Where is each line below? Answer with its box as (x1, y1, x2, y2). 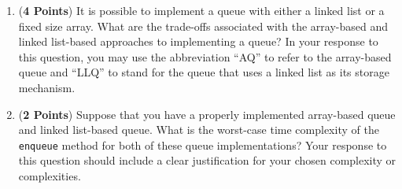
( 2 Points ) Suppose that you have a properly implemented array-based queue (18, 106, 396, 122)
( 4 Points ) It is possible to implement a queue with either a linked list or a (18, 2, 385, 18)
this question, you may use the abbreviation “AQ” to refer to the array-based (18, 48, 392, 65)
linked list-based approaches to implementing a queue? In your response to (18, 33, 378, 50)
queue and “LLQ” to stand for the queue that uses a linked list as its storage (18, 64, 389, 80)
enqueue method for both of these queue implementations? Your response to (18, 136, 387, 153)
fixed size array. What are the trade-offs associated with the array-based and (18, 17, 389, 34)
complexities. (18, 168, 81, 183)
